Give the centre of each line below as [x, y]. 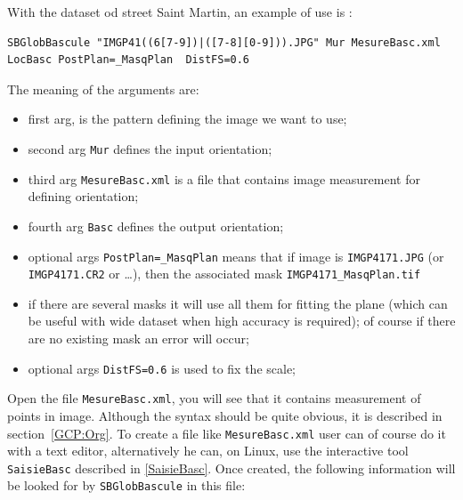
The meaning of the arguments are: [103, 89]
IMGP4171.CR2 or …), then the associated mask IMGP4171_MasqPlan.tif [224, 274]
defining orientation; [83, 196]
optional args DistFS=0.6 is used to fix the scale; [162, 368]
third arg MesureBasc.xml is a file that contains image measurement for [224, 178]
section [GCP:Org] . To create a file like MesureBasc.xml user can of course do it [227, 433]
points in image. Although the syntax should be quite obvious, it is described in [225, 415]
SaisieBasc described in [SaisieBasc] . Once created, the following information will [231, 468]
